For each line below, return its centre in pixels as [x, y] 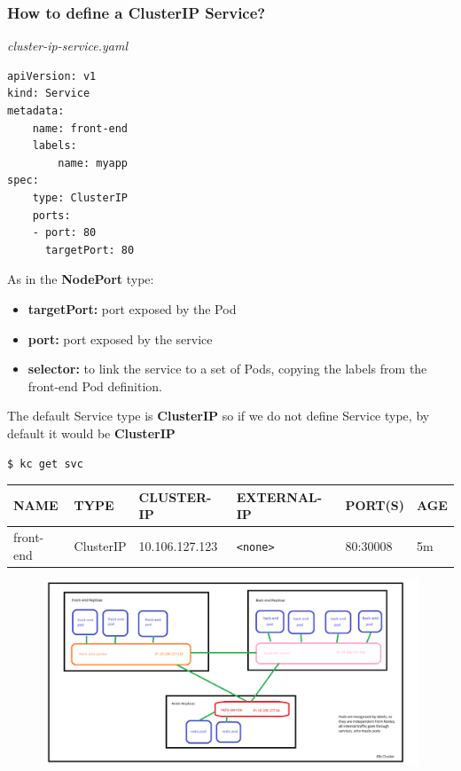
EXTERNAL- [279, 496]
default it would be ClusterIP [91, 433]
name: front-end [80, 128]
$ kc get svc [45, 464]
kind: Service [49, 94]
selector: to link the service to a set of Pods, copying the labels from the [227, 369]
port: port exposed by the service [120, 338]
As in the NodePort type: [81, 279]
